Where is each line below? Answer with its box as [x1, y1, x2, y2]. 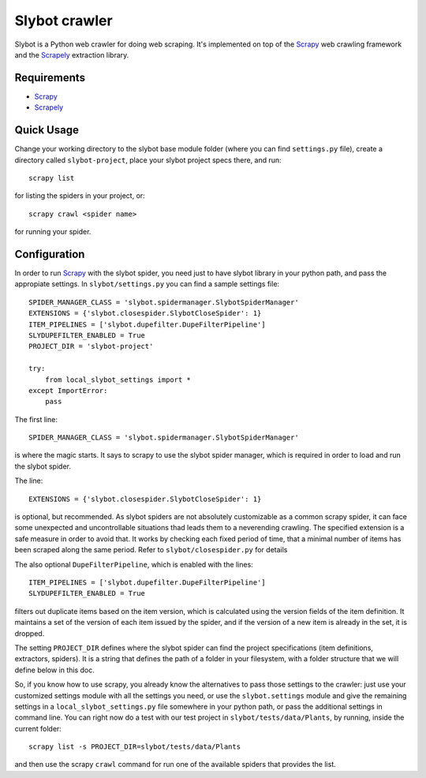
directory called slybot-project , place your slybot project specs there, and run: [14, 155, 282, 165]
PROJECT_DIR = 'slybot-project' [28, 342, 154, 351]
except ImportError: [28, 386, 108, 395]
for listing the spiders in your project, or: [14, 191, 145, 200]
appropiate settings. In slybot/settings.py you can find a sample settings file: [14, 279, 280, 289]
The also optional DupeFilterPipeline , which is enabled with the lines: [14, 559, 254, 569]
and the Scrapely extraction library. [14, 50, 129, 59]
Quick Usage [14, 123, 79, 137]
